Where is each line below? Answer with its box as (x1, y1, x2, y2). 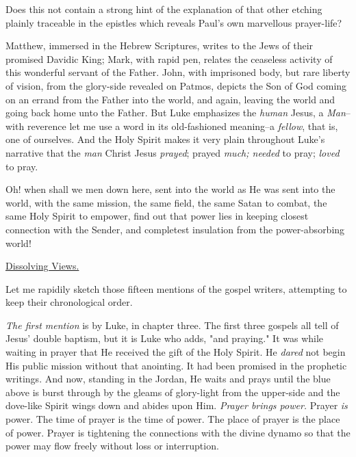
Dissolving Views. (5, 259, 79, 273)
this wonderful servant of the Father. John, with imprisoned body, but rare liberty (5, 65, 351, 79)
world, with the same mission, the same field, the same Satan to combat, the (5, 195, 327, 209)
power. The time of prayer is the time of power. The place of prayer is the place (5, 412, 340, 426)
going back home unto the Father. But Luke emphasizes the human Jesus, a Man (5, 105, 346, 120)
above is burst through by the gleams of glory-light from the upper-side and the (5, 384, 340, 399)
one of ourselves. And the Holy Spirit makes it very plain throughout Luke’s (5, 132, 325, 146)
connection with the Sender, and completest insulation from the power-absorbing (5, 222, 345, 236)
